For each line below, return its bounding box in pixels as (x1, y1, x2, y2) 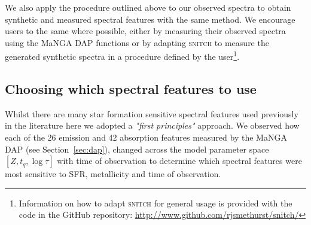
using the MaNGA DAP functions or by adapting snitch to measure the (5, 36, 269, 48)
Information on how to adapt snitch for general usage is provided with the (19, 196, 292, 209)
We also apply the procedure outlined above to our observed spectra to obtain (5, 1, 291, 13)
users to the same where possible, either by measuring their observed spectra (5, 25, 286, 37)
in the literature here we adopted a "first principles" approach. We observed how (5, 119, 300, 132)
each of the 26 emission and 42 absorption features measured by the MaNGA (5, 131, 287, 144)
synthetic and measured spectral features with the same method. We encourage (5, 13, 295, 25)
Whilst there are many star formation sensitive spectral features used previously (5, 107, 298, 120)
